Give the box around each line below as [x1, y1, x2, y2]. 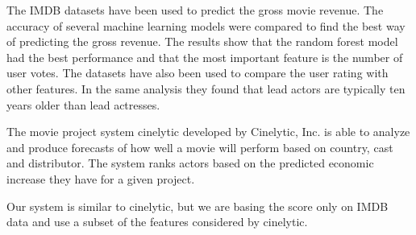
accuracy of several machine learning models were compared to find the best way [6, 17, 406, 34]
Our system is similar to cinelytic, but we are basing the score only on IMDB [6, 197, 389, 214]
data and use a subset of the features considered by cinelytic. [6, 213, 308, 230]
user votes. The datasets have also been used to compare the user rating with [6, 64, 389, 81]
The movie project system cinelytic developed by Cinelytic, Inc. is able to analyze [6, 123, 410, 140]
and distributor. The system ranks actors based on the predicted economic [6, 155, 374, 171]
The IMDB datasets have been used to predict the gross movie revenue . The [6, 2, 384, 18]
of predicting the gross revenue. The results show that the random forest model [6, 33, 398, 50]
